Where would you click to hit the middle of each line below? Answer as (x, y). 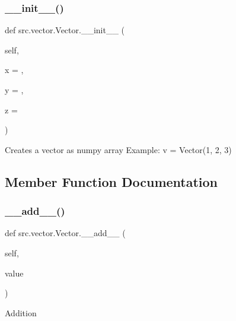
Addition (21, 312)
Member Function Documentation (111, 181)
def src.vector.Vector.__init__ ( (65, 30)
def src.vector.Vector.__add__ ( (65, 233)
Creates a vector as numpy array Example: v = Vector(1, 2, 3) (118, 149)
